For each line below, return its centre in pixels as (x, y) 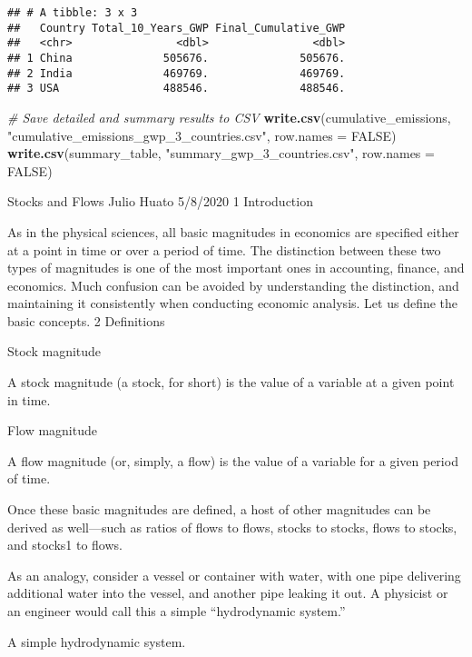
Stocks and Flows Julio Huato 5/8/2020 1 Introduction (160, 201)
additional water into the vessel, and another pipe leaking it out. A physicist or (228, 593)
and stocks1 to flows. (65, 545)
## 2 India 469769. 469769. (177, 73)
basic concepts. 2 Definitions (86, 320)
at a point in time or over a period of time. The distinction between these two (224, 249)
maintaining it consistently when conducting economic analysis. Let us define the (233, 303)
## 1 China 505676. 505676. (177, 58)
